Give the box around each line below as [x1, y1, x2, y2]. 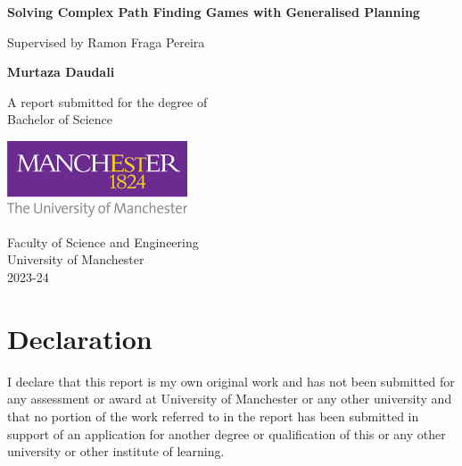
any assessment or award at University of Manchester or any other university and [7, 389, 452, 408]
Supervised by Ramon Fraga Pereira [7, 32, 205, 51]
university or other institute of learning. [7, 442, 225, 461]
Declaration [7, 320, 153, 356]
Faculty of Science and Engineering [7, 232, 199, 251]
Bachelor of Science [7, 110, 113, 129]
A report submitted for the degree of [7, 92, 208, 111]
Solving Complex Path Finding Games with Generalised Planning [7, 3, 420, 21]
